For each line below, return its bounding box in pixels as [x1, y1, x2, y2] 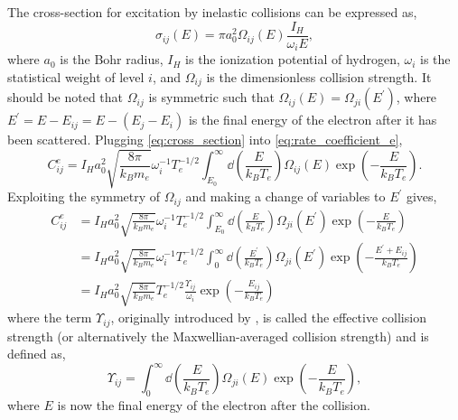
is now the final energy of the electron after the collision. [57, 396, 370, 415]
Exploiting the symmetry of [7, 187, 161, 206]
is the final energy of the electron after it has [188, 110, 437, 129]
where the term [7, 308, 92, 327]
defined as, [7, 344, 66, 363]
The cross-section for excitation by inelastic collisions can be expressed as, [7, 3, 417, 21]
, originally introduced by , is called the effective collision [110, 308, 426, 327]
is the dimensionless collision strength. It [206, 67, 432, 86]
